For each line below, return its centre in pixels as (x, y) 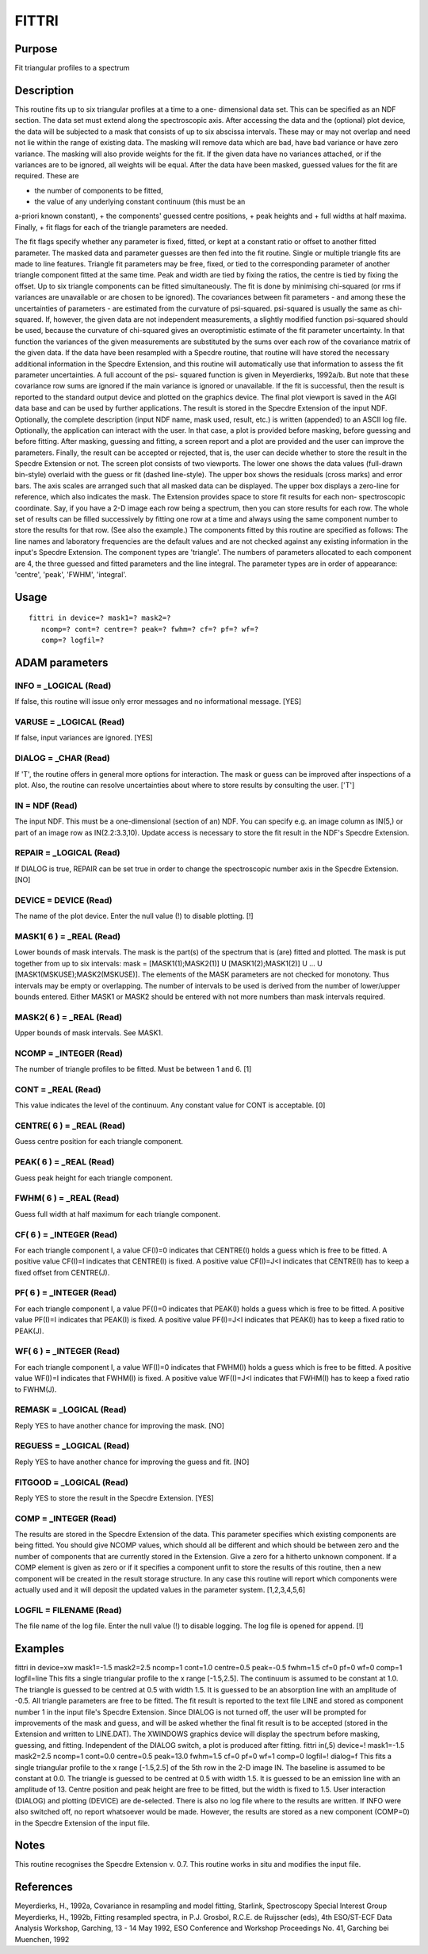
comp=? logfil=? (73, 640)
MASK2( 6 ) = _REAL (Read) (69, 1017)
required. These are (47, 176)
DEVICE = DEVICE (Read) (63, 900)
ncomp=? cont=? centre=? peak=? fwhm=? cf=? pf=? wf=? (150, 629)
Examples (40, 1648)
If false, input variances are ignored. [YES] (84, 738)
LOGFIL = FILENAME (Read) (68, 1610)
